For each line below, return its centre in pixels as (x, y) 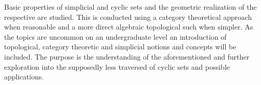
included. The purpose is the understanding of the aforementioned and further (127, 56)
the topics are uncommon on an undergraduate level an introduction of (115, 36)
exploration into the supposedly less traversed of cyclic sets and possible (117, 66)
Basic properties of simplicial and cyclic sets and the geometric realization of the (130, 7)
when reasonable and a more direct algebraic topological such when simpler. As (129, 27)
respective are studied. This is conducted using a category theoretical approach (128, 17)
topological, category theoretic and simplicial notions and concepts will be (120, 47)
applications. (24, 77)
